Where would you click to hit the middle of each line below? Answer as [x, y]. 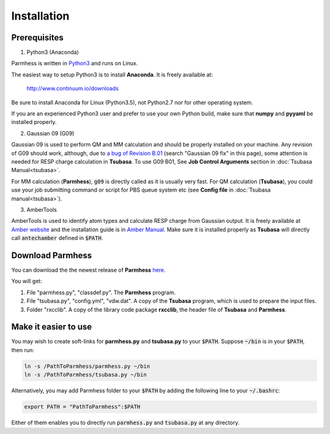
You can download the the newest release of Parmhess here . [89, 270]
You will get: [27, 281]
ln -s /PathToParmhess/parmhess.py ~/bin [87, 366]
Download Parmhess [52, 255]
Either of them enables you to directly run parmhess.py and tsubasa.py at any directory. [125, 423]
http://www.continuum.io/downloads [73, 89]
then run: [23, 350]
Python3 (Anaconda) [53, 52]
